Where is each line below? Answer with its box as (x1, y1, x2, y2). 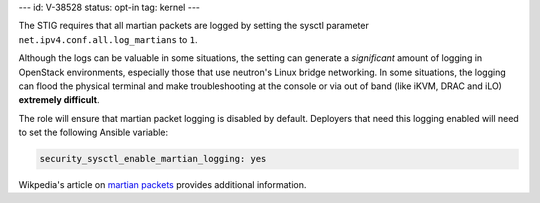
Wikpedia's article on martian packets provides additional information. (18, 179, 307, 191)
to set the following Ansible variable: (18, 126, 169, 139)
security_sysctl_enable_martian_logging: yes (39, 153, 267, 165)
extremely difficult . (18, 94, 100, 106)
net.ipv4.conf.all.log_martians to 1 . (18, 33, 199, 45)
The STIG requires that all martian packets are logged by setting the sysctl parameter (18, 20, 369, 32)
